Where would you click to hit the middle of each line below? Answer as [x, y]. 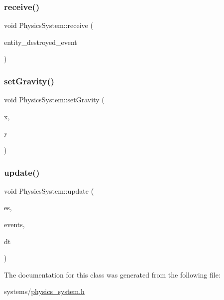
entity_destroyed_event [41, 42]
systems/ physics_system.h [44, 291]
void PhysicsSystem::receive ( [49, 25]
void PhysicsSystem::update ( [49, 190]
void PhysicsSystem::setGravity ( [54, 100]
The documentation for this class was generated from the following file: [112, 274]
